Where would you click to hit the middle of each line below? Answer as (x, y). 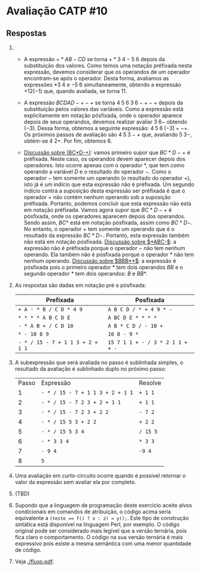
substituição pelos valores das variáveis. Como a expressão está (103, 109)
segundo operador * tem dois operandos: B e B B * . (86, 274)
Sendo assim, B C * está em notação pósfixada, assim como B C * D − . (108, 223)
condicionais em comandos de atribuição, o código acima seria (93, 512)
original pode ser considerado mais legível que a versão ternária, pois (101, 531)
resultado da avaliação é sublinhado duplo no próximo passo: (90, 369)
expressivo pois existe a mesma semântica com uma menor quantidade (103, 543)
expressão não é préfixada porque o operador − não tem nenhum (104, 248)
